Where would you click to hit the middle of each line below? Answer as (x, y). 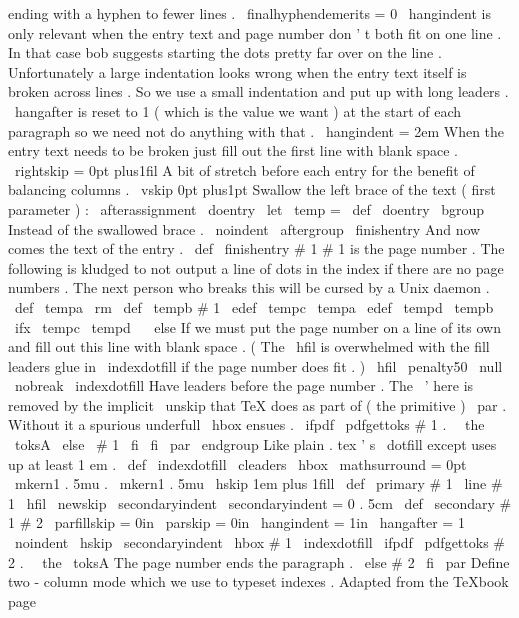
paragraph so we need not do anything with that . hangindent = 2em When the (256, 130)
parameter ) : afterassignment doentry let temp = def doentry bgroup (246, 208)
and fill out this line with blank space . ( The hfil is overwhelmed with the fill (249, 346)
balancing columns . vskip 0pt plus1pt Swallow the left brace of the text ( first (252, 189)
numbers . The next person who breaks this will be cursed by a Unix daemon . (249, 287)
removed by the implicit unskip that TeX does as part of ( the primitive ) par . (257, 404)
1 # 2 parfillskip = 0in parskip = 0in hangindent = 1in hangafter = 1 (236, 522)
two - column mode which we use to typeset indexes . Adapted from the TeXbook (258, 581)
